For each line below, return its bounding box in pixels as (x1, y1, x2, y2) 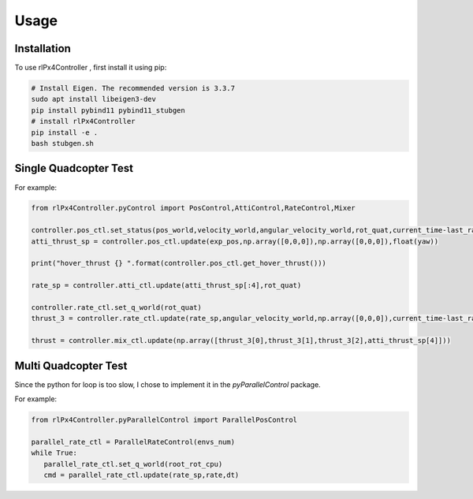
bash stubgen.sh (31, 139, 95, 147)
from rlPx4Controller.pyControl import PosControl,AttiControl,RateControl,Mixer (31, 203, 356, 213)
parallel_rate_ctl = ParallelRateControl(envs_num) (31, 438, 236, 446)
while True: (31, 449, 78, 457)
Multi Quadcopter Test (14, 359, 128, 372)
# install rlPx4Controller (31, 117, 136, 126)
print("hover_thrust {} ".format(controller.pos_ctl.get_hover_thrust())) (31, 259, 327, 268)
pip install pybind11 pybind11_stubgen (31, 106, 185, 114)
